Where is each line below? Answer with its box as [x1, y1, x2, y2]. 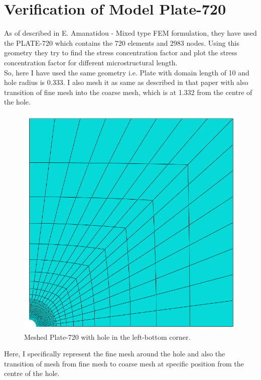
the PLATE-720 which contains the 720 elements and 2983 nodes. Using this [4, 37, 239, 48]
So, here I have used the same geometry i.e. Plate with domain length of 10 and [4, 67, 249, 77]
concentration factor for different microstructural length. [4, 57, 178, 67]
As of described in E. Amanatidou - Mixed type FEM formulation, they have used [4, 28, 257, 38]
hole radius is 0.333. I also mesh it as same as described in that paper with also [4, 77, 248, 87]
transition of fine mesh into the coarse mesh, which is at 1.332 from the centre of [4, 86, 252, 97]
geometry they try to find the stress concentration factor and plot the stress [4, 47, 237, 58]
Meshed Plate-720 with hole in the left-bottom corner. [24, 331, 191, 342]
